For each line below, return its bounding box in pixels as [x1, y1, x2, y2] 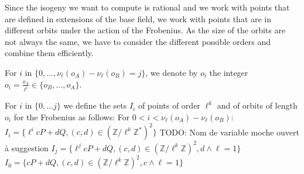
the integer [209, 66, 248, 78]
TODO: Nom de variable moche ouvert [159, 126, 300, 138]
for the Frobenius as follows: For [13, 111, 130, 123]
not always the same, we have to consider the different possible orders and [5, 35, 271, 47]
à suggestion [5, 141, 49, 154]
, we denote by [145, 66, 198, 78]
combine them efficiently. [5, 47, 94, 59]
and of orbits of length [217, 99, 298, 112]
